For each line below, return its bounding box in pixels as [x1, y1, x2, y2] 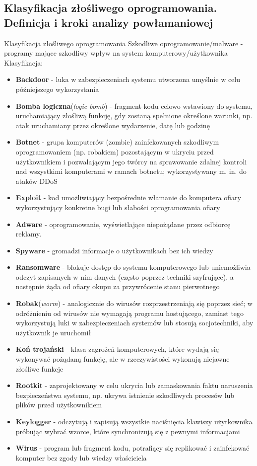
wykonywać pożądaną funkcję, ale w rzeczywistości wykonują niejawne [15, 354, 230, 364]
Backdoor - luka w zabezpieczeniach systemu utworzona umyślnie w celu [15, 74, 241, 84]
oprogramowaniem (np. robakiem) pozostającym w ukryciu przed [15, 146, 214, 156]
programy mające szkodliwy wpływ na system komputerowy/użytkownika [4, 48, 228, 58]
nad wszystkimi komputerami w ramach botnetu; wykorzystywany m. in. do [15, 166, 247, 176]
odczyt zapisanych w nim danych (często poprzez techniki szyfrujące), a [15, 271, 234, 282]
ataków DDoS [15, 175, 58, 186]
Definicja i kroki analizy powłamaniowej [4, 14, 213, 30]
